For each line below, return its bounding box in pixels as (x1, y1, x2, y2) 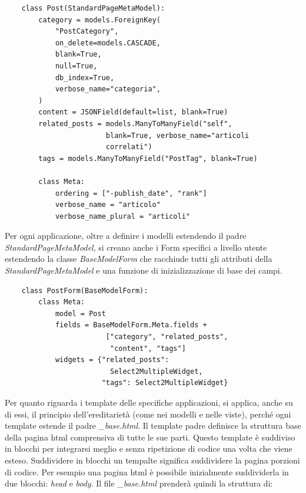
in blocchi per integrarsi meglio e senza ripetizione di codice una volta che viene (5, 442, 292, 455)
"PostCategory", (55, 27, 119, 36)
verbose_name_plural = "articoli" (55, 212, 190, 221)
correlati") (105, 143, 152, 152)
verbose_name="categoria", (55, 85, 161, 94)
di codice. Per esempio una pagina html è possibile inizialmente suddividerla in (5, 465, 289, 478)
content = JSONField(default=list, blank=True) (38, 108, 228, 117)
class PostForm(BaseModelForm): (21, 286, 148, 295)
